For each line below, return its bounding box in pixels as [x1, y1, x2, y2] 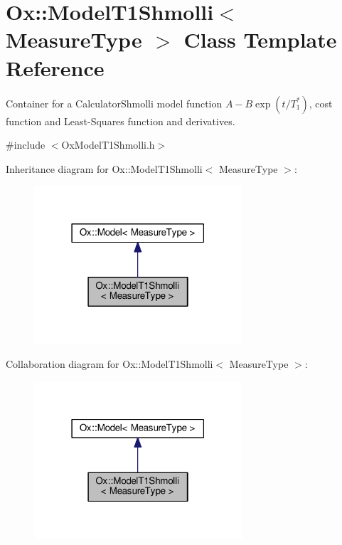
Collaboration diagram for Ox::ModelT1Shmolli [6, 356, 213, 371]
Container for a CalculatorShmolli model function [6, 95, 223, 110]
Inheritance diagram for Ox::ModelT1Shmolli [6, 161, 203, 176]
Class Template [183, 25, 337, 54]
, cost [309, 95, 333, 110]
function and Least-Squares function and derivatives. [6, 113, 235, 128]
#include [6, 137, 46, 152]
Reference [6, 53, 105, 82]
